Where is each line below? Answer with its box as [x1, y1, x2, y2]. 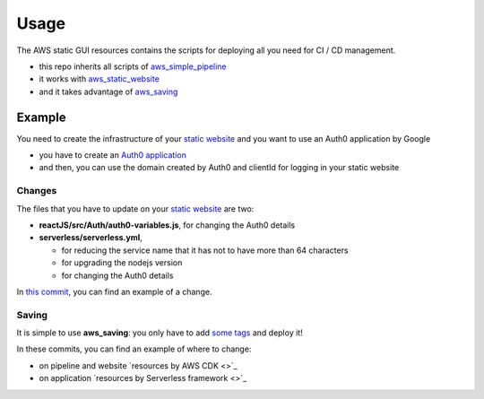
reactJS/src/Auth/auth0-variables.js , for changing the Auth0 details [39, 220, 296, 230]
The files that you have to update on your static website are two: [16, 203, 255, 214]
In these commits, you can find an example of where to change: [16, 343, 252, 354]
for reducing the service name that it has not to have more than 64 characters [61, 245, 349, 256]
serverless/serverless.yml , [39, 232, 143, 243]
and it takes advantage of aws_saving [39, 86, 178, 97]
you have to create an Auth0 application [39, 150, 187, 160]
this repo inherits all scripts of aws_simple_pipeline [39, 61, 228, 72]
